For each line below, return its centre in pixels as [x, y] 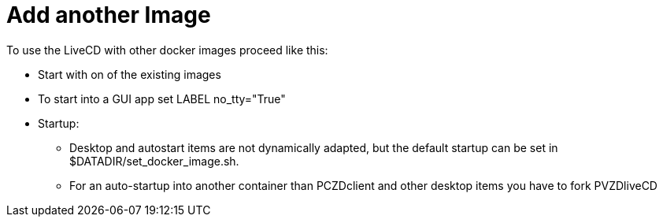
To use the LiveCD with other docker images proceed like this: [167, 50]
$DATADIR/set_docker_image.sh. [154, 161]
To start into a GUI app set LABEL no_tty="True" [162, 98]
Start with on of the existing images [130, 74]
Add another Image [109, 15]
